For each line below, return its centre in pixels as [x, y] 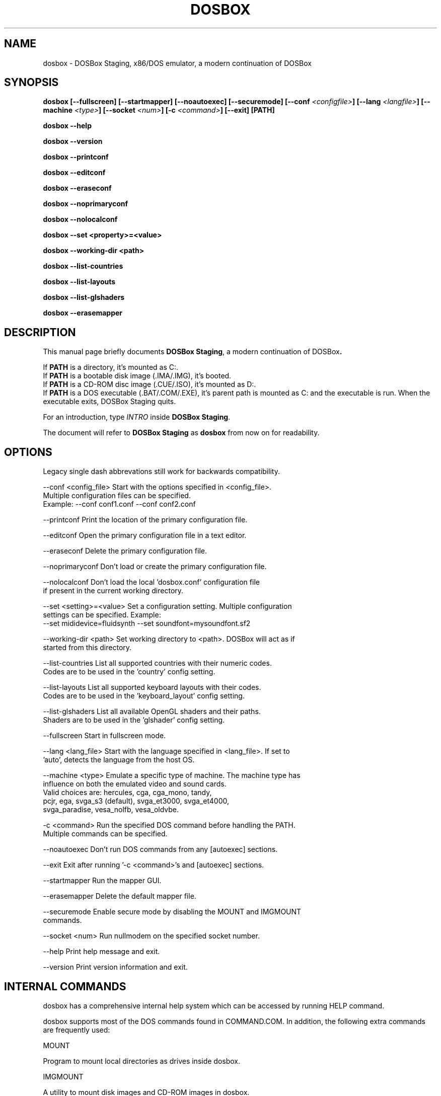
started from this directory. [87, 648]
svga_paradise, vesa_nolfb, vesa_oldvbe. [111, 810]
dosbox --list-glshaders [84, 297]
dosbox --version [73, 141]
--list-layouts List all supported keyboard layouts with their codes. [152, 687]
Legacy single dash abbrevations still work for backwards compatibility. [161, 472]
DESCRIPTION [40, 332]
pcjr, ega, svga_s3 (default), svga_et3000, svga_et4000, [136, 801]
